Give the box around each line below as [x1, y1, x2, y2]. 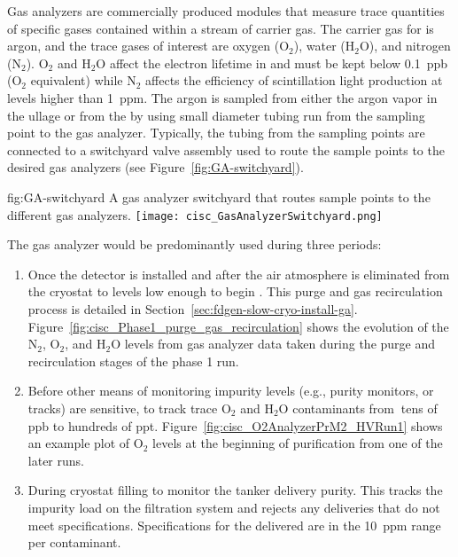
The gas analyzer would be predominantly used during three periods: [7, 235, 382, 254]
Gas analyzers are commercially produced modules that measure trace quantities [7, 2, 445, 20]
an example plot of [27, 434, 130, 452]
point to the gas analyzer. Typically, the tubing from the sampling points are [7, 123, 425, 142]
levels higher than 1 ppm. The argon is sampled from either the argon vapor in [7, 88, 438, 106]
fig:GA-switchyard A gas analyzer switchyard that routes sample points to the [7, 187, 431, 206]
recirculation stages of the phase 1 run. [27, 351, 239, 370]
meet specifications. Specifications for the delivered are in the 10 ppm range [27, 515, 441, 534]
